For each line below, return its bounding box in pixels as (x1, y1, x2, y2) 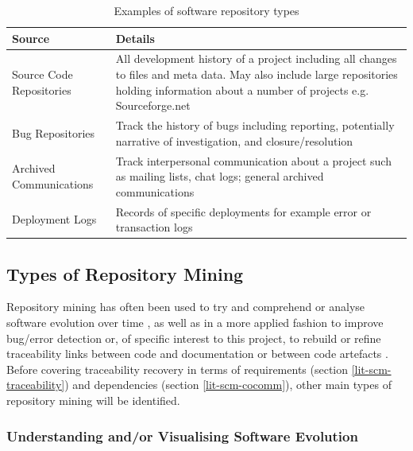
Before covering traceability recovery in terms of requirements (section (6, 360, 349, 377)
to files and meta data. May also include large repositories (115, 66, 398, 83)
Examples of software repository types (114, 2, 299, 18)
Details (115, 29, 155, 46)
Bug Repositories (12, 124, 95, 141)
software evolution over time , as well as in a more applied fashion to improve (6, 314, 384, 331)
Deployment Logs (12, 211, 97, 227)
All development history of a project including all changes (115, 50, 397, 67)
